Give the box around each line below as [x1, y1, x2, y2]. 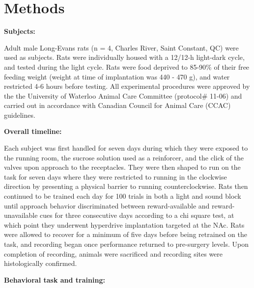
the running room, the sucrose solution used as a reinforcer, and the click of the [4, 152, 244, 162]
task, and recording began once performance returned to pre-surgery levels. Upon [4, 239, 249, 249]
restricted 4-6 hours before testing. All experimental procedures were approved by [4, 81, 250, 91]
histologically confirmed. [4, 258, 77, 268]
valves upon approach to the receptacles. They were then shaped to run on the [4, 162, 241, 172]
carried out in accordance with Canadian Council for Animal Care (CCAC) [4, 100, 231, 110]
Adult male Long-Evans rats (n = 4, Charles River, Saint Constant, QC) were [4, 42, 239, 52]
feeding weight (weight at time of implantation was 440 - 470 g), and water [4, 71, 230, 81]
